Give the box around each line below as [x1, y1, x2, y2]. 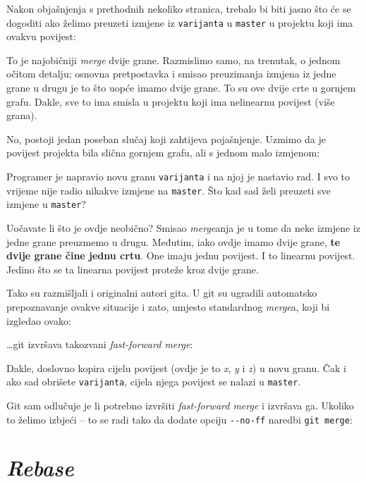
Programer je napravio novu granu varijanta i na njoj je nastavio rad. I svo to [6, 169, 350, 183]
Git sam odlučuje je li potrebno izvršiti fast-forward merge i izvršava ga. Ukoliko [6, 397, 354, 412]
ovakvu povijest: [6, 29, 76, 44]
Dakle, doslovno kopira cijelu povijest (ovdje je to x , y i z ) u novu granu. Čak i [6, 360, 346, 375]
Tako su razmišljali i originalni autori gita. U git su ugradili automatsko [6, 285, 317, 300]
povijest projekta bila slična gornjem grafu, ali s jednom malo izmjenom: [6, 145, 320, 160]
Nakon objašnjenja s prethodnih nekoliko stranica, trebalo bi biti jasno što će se [6, 1, 351, 16]
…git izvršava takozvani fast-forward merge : [6, 337, 193, 352]
